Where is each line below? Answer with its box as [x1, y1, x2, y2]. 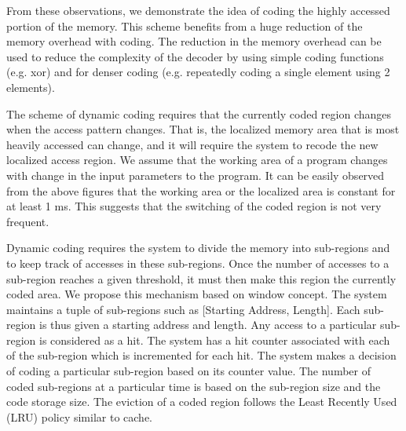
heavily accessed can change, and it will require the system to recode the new [6, 136, 379, 152]
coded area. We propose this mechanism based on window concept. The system [6, 286, 387, 302]
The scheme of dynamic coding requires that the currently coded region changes [6, 105, 392, 122]
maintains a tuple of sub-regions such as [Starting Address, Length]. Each [6, 301, 360, 317]
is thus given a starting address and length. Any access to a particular [39, 316, 377, 333]
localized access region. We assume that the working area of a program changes [6, 152, 388, 168]
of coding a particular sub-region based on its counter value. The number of [6, 363, 371, 379]
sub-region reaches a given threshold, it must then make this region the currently [6, 270, 397, 287]
